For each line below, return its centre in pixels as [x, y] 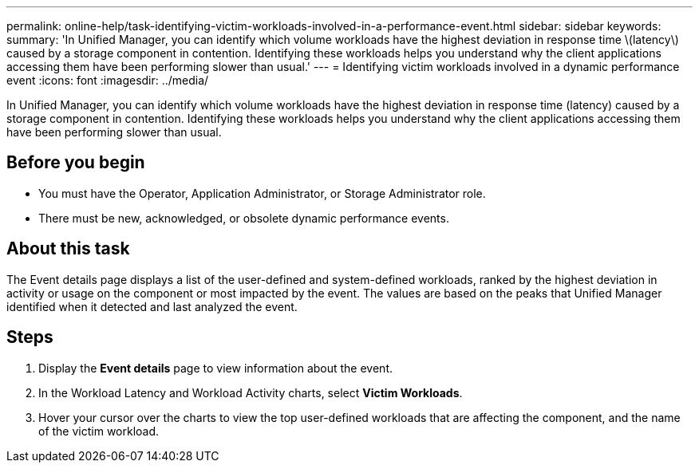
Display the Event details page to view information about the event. [216, 368]
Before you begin [76, 163]
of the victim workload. [99, 431]
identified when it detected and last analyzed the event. [152, 306]
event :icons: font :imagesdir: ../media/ [108, 80]
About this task [68, 249]
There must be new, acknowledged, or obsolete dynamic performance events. [244, 218]
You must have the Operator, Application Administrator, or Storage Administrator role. [262, 193]
